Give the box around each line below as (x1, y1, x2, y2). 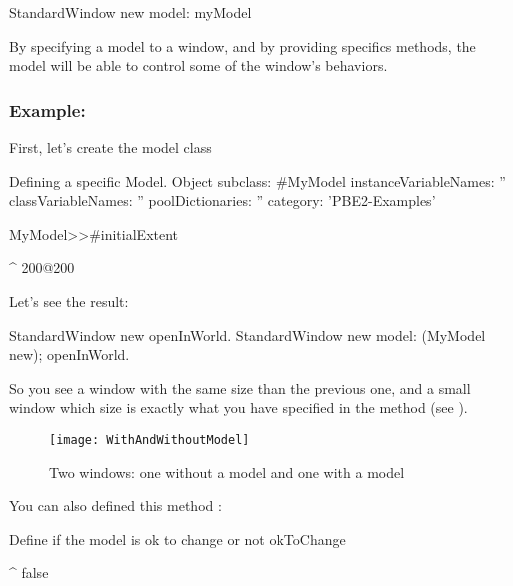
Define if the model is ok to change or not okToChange (9, 528, 346, 549)
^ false (9, 562, 49, 583)
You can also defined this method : (9, 495, 222, 516)
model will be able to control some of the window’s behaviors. (9, 55, 388, 76)
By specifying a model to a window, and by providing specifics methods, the (9, 35, 476, 56)
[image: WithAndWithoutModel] (49, 432, 250, 447)
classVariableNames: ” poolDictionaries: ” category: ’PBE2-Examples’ (9, 190, 436, 211)
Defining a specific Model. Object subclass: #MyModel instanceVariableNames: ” (9, 170, 506, 191)
